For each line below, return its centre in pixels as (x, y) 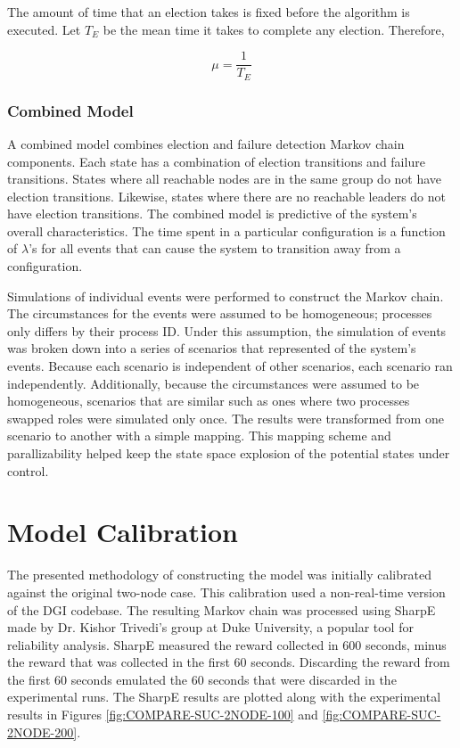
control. (28, 470)
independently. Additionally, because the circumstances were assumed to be (214, 383)
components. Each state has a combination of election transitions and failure (216, 161)
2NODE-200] (42, 732)
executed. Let (44, 29)
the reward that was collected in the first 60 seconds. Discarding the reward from (229, 662)
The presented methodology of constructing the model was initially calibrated (219, 575)
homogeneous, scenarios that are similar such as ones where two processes (209, 401)
